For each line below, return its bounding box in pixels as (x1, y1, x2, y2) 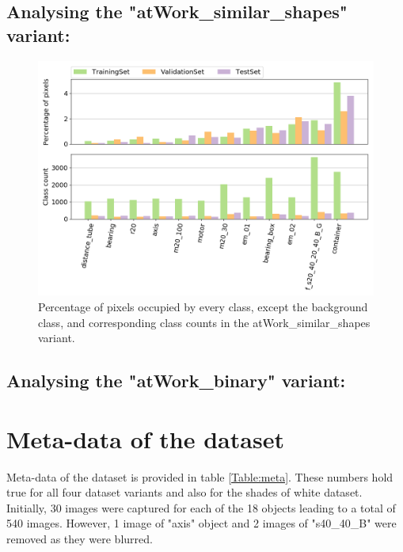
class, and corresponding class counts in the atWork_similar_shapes (38, 314, 371, 330)
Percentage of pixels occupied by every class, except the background (38, 298, 368, 314)
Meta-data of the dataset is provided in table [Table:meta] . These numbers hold (6, 468, 393, 485)
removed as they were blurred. (6, 531, 153, 547)
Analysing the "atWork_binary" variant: (6, 368, 346, 393)
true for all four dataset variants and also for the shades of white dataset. (6, 484, 363, 501)
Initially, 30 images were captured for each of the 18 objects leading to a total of (6, 499, 396, 516)
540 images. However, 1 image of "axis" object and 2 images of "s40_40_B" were (6, 515, 397, 531)
